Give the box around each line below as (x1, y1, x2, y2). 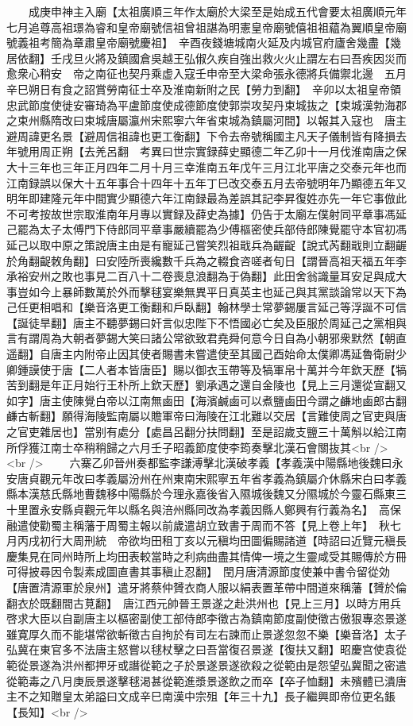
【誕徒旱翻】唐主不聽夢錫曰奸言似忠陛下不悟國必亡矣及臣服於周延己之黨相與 (6, 314, 407, 330)
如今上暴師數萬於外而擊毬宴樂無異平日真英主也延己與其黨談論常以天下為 (28, 283, 407, 299)
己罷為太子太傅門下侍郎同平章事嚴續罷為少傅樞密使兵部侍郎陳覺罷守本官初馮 (6, 221, 407, 237)
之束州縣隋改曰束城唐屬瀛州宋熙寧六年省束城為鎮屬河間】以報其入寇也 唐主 (6, 112, 407, 129)
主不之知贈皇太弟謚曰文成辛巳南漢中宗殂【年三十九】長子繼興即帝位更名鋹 (6, 688, 396, 705)
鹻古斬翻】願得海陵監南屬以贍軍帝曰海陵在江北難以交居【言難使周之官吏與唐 (6, 407, 407, 424)
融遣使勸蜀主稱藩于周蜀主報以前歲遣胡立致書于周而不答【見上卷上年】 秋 (6, 516, 390, 533)
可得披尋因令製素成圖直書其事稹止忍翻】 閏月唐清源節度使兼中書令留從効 (6, 563, 390, 580)
